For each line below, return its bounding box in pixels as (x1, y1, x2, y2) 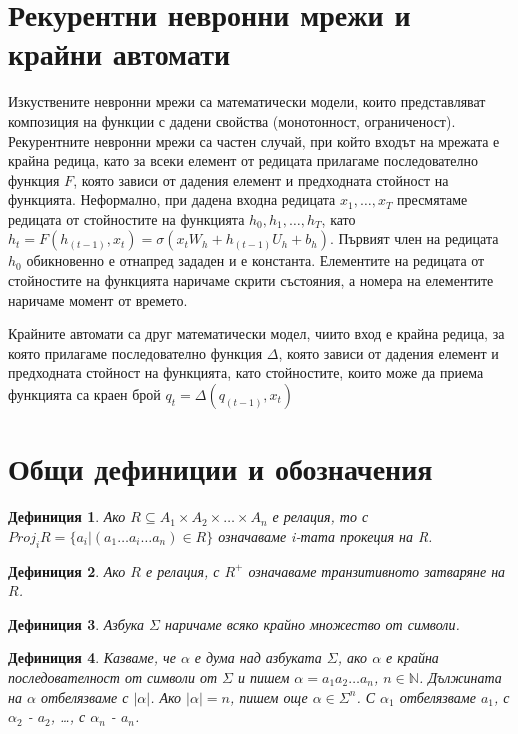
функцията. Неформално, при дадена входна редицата (8, 189, 336, 210)
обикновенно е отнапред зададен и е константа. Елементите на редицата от (26, 250, 485, 271)
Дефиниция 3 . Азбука (8, 613, 145, 634)
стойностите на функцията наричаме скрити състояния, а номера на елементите (8, 270, 494, 291)
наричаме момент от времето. (8, 289, 188, 310)
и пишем (237, 666, 290, 687)
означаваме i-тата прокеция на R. (218, 525, 433, 546)
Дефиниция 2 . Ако (8, 560, 126, 581)
